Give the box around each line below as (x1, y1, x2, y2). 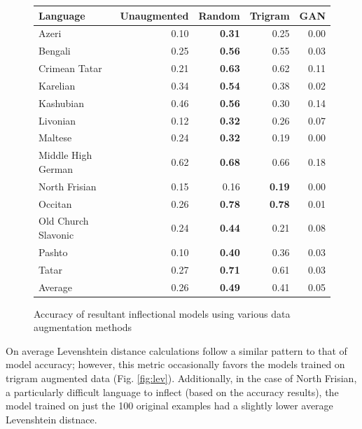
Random (198, 8, 240, 22)
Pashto (39, 244, 68, 259)
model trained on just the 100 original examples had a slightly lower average (6, 398, 333, 413)
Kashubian (39, 95, 85, 110)
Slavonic (39, 227, 74, 241)
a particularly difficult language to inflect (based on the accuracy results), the (6, 384, 339, 399)
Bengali (39, 43, 71, 58)
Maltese (39, 130, 72, 145)
